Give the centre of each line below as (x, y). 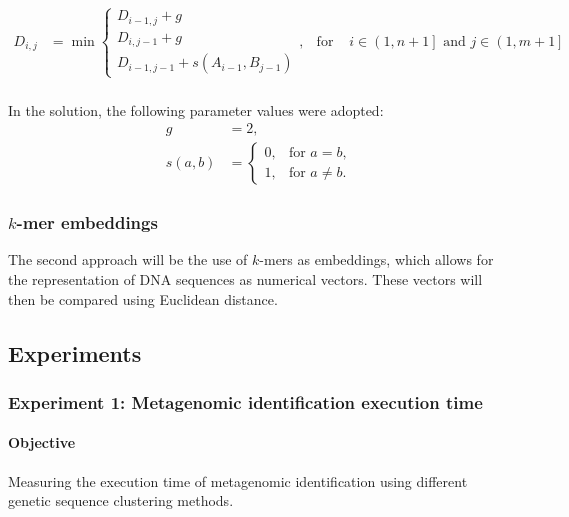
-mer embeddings (87, 222)
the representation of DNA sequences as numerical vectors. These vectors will (245, 279)
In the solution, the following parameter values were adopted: (196, 109)
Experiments (75, 352)
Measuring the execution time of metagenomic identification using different (238, 480)
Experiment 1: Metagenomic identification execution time (245, 401)
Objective (42, 442)
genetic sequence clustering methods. (121, 500)
